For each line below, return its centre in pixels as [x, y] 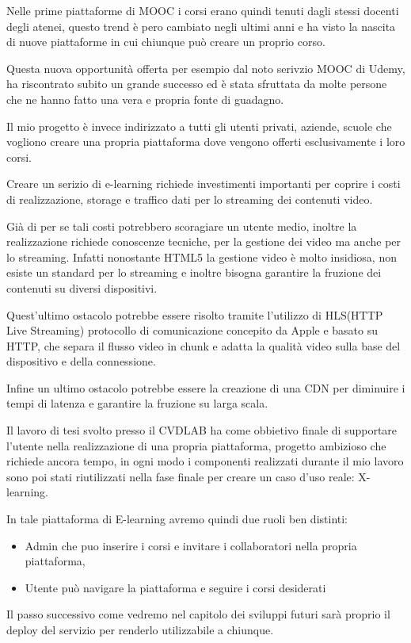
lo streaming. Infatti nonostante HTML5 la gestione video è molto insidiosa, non [202, 256]
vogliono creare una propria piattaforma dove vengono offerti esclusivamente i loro [206, 142]
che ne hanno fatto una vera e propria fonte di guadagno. [145, 99]
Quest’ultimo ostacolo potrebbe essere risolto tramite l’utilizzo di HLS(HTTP [195, 314]
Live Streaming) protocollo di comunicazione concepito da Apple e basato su [192, 330]
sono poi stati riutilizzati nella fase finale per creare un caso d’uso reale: [181, 476]
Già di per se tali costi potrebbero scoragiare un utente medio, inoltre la [182, 226]
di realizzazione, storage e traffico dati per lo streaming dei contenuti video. [190, 199]
